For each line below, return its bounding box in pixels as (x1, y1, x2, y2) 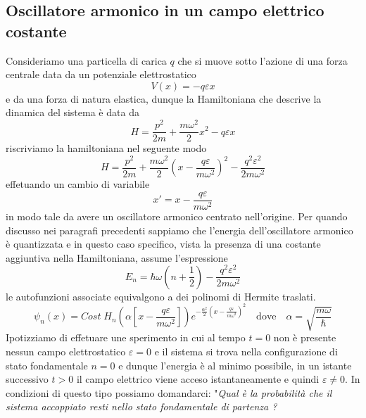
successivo (6, 372, 49, 386)
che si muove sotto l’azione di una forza (177, 53, 348, 68)
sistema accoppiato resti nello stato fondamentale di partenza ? (6, 399, 277, 414)
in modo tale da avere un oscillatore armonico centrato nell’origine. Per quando (6, 208, 348, 223)
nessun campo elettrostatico (6, 344, 126, 358)
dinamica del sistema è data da (6, 105, 139, 120)
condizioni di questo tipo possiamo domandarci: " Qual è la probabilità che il (6, 385, 332, 400)
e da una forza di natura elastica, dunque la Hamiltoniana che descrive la (6, 91, 322, 106)
